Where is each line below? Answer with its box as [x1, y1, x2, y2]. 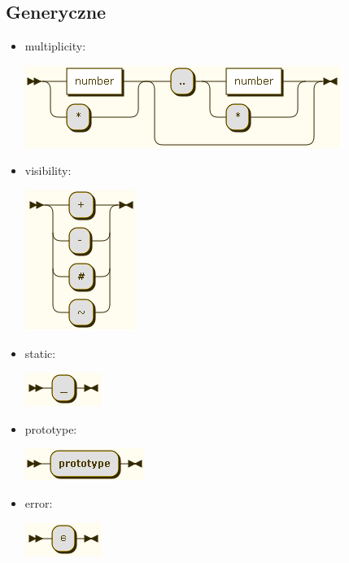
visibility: [24, 162, 72, 179]
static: [24, 344, 56, 361]
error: [24, 494, 53, 511]
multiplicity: [24, 37, 86, 55]
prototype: [24, 420, 77, 437]
